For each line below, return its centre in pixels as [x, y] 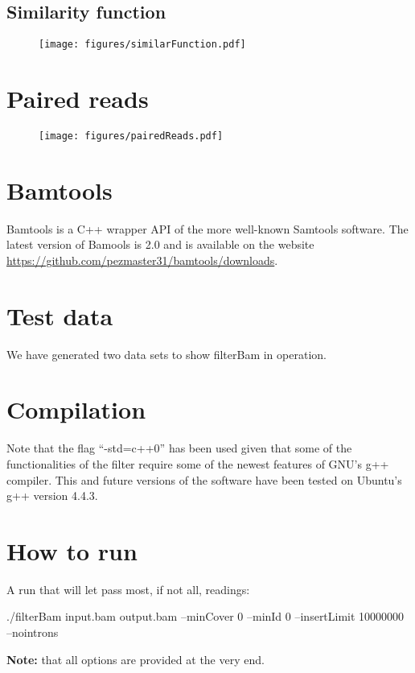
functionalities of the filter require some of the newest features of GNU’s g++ [198, 463]
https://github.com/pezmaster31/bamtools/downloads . [142, 260]
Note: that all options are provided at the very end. [136, 659]
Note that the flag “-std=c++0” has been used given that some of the [179, 448]
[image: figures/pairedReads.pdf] [131, 136]
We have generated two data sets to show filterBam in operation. [166, 354]
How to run [72, 550]
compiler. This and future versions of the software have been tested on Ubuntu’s [204, 479]
